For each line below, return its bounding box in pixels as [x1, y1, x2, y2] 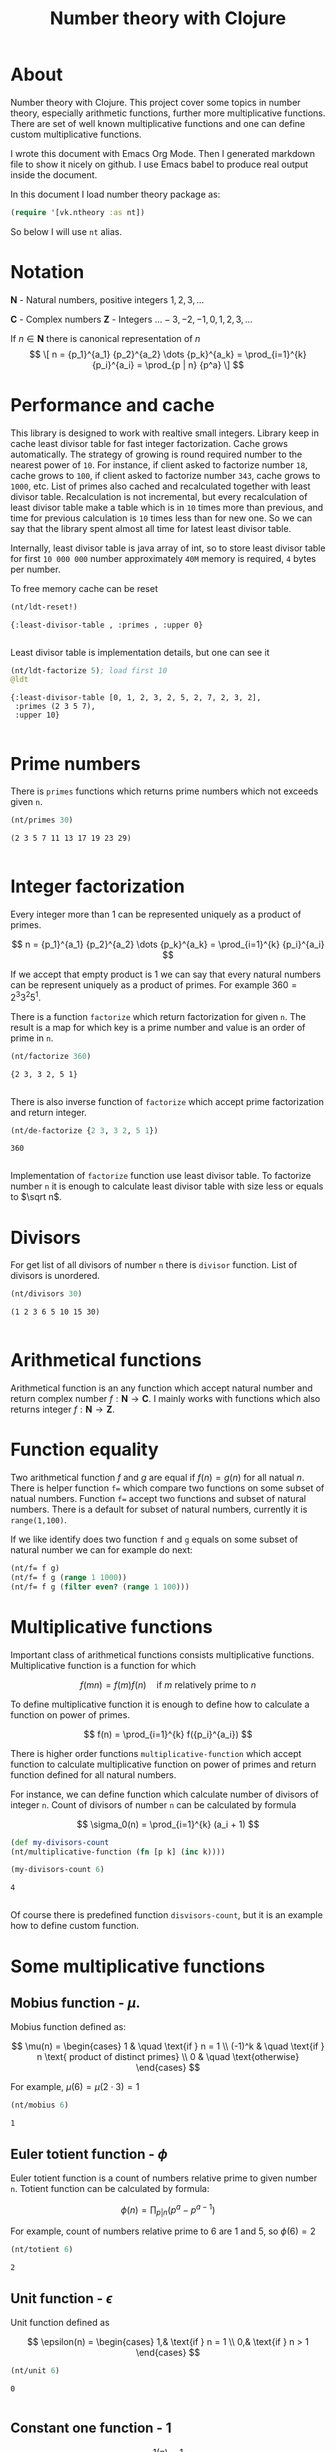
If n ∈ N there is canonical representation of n [10, 332, 201, 344]
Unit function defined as [10, 2317, 110, 2329]
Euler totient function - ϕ [10, 2145, 168, 2162]
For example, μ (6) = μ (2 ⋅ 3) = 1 [10, 2081, 140, 2093]
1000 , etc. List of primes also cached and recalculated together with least [10, 480, 311, 492]
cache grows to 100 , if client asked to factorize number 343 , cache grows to [10, 469, 321, 481]
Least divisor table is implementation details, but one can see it [10, 646, 270, 658]
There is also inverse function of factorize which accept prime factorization [10, 1095, 325, 1107]
